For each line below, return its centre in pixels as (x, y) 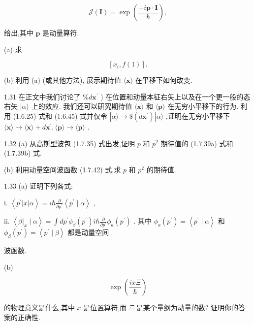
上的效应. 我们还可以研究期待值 (82, 106)
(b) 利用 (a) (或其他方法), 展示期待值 (63, 80)
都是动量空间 (88, 232)
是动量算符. (61, 32)
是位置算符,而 (105, 308)
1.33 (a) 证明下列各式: (38, 186)
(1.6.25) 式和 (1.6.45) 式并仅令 (60, 115)
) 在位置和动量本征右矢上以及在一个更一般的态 (175, 96)
